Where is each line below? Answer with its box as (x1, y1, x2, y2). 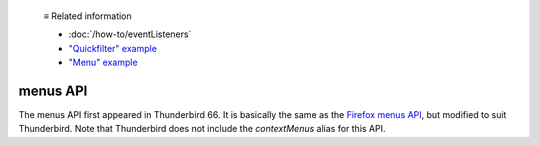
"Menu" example (68, 56, 139, 69)
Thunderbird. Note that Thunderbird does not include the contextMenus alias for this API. (18, 123, 386, 135)
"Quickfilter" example (68, 42, 157, 54)
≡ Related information (43, 10, 132, 22)
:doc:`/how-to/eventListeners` (68, 28, 192, 40)
